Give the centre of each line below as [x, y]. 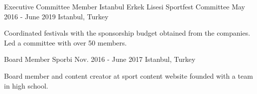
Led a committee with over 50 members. [65, 42]
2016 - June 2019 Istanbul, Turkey [56, 16]
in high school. [26, 85]
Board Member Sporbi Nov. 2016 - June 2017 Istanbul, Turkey [100, 59]
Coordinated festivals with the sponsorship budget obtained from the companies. [127, 33]
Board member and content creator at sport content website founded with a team [128, 75]
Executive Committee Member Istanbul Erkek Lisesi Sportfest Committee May [125, 6]
